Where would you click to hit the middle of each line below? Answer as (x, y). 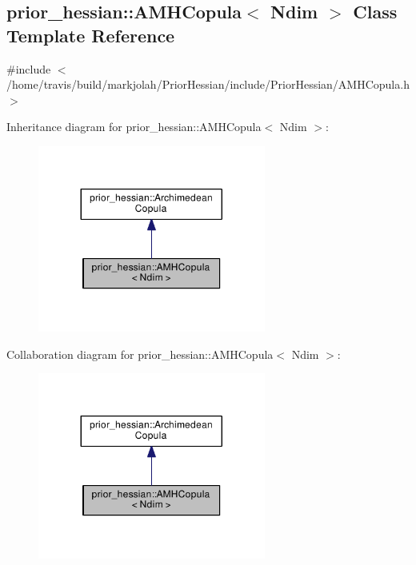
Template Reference (91, 35)
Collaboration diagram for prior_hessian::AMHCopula (140, 354)
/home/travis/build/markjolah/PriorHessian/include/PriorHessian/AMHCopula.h (208, 84)
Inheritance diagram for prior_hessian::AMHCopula (134, 127)
